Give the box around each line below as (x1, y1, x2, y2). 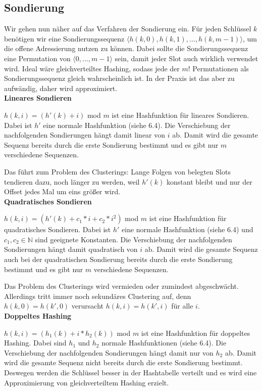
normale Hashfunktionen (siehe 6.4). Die (101, 337, 227, 348)
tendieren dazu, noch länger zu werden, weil (4, 176, 140, 187)
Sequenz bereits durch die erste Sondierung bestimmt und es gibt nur (4, 139, 219, 150)
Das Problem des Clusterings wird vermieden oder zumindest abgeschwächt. (4, 281, 239, 291)
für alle (171, 300, 193, 311)
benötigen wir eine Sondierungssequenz (4, 33, 125, 44)
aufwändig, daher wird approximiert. (4, 82, 118, 93)
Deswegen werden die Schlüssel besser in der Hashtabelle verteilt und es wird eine (4, 367, 257, 378)
